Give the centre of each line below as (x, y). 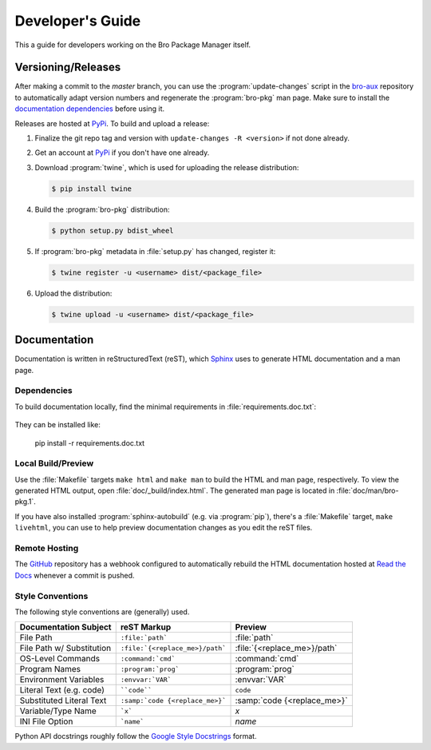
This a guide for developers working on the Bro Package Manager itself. (133, 45)
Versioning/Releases (68, 67)
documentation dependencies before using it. (90, 109)
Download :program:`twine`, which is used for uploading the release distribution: (167, 167)
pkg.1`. (25, 502)
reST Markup (146, 627)
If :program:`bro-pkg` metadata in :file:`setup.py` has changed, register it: (155, 251)
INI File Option (46, 721)
